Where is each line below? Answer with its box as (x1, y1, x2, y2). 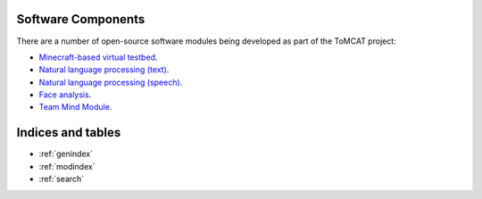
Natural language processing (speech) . (38, 77, 183, 87)
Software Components (16, 12, 145, 27)
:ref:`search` (38, 174, 85, 185)
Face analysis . (38, 89, 92, 100)
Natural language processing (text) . (38, 64, 170, 75)
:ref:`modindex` (38, 161, 96, 171)
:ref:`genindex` (38, 148, 94, 160)
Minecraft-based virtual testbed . (38, 52, 158, 62)
